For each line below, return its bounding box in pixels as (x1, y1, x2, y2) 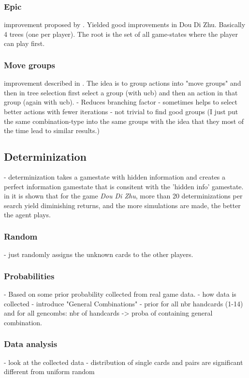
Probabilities (4, 270, 55, 282)
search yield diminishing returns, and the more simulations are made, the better (4, 200, 241, 210)
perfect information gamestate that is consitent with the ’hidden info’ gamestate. (4, 181, 244, 191)
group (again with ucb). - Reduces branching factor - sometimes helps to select (4, 97, 237, 107)
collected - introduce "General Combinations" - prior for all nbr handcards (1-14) (4, 298, 243, 308)
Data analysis (4, 338, 58, 350)
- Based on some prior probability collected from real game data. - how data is (4, 288, 236, 299)
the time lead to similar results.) (4, 125, 100, 136)
